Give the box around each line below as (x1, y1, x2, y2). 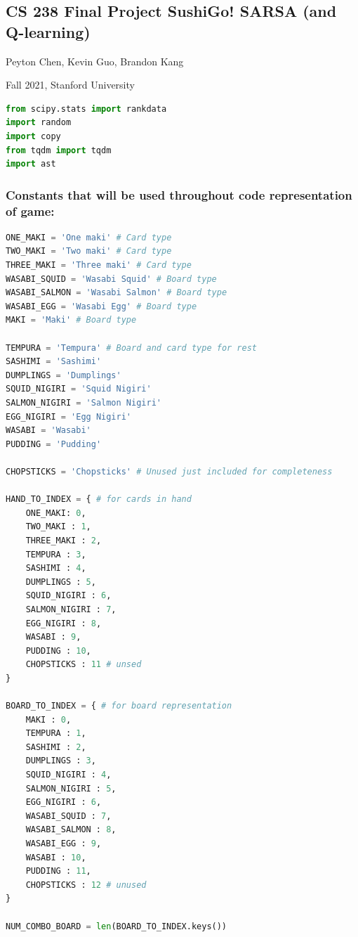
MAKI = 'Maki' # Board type (6, 315, 137, 325)
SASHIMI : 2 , (25, 742, 86, 752)
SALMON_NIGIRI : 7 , (25, 604, 117, 614)
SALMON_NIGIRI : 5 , (25, 783, 117, 794)
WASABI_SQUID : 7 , (25, 810, 112, 821)
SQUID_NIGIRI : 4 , (25, 770, 112, 780)
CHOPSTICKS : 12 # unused (25, 879, 147, 890)
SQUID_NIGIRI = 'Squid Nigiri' (6, 384, 152, 394)
